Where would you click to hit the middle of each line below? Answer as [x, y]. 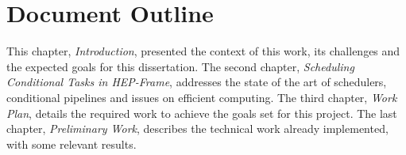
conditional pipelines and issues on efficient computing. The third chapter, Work [202, 97]
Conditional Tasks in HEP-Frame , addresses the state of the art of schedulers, [197, 82]
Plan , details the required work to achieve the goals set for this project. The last [202, 113]
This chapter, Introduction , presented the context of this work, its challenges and [203, 51]
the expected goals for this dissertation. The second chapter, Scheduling [180, 66]
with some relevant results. [72, 144]
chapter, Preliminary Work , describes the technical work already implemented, [197, 129]
